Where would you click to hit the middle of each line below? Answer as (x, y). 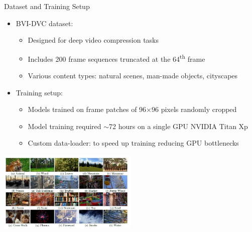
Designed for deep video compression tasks (93, 40)
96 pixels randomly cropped (194, 109)
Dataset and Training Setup (47, 6)
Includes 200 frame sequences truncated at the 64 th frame (116, 58)
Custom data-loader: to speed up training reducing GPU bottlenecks (133, 143)
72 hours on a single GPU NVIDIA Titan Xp (178, 126)
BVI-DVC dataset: (44, 23)
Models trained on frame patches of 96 (87, 109)
